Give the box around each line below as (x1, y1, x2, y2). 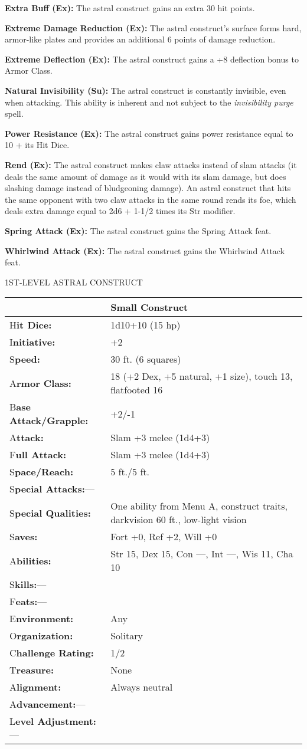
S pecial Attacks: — (9, 482, 94, 496)
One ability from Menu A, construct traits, (110, 499, 288, 513)
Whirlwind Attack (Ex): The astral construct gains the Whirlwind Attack (5, 244, 285, 257)
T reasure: (9, 663, 54, 677)
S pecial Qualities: (9, 505, 91, 520)
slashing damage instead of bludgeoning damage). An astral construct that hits (5, 182, 291, 194)
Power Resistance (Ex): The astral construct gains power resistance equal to (5, 127, 293, 139)
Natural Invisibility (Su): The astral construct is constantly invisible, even (5, 84, 286, 96)
